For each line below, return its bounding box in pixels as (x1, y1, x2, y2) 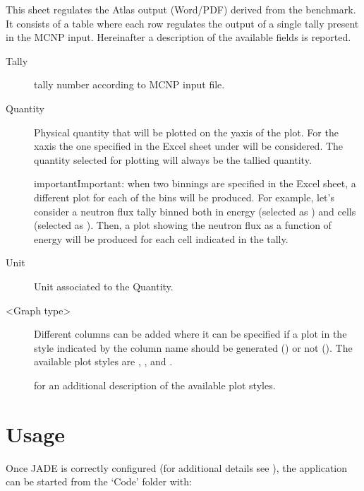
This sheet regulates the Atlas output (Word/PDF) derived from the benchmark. (6, 2, 356, 16)
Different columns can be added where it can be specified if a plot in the (34, 326, 347, 341)
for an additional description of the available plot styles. (34, 377, 276, 392)
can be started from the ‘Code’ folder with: (6, 474, 192, 489)
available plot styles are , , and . (34, 354, 173, 369)
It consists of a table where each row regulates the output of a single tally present (6, 16, 359, 30)
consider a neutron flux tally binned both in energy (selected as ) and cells (34, 203, 356, 218)
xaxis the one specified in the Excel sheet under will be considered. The (34, 138, 344, 153)
